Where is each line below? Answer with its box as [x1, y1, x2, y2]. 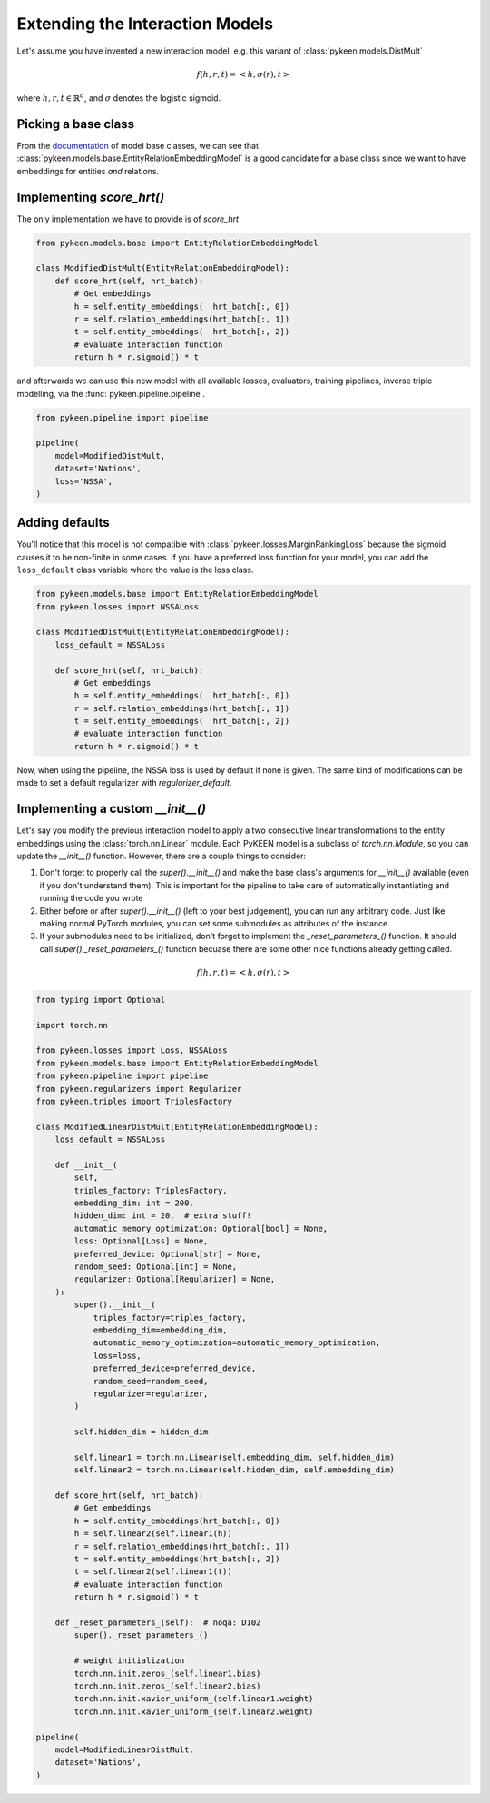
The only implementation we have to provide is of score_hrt [16, 213, 240, 224]
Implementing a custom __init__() [16, 801, 207, 817]
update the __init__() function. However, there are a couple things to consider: [16, 850, 307, 861]
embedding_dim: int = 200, [73, 1198, 194, 1208]
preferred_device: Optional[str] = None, [73, 1249, 261, 1259]
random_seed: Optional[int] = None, [73, 1262, 238, 1272]
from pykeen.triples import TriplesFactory [35, 1095, 233, 1106]
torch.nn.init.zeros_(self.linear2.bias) [73, 1680, 261, 1691]
